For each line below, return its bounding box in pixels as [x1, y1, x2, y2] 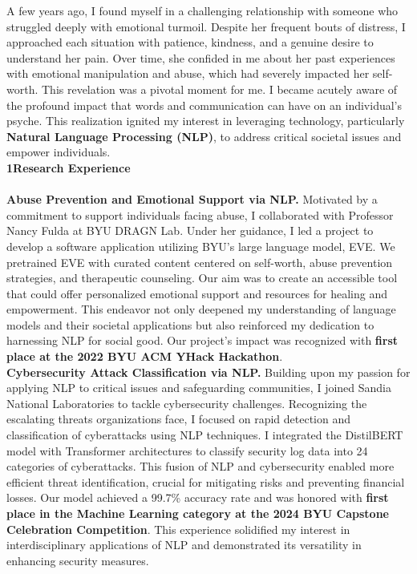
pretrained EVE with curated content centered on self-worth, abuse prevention [6, 253, 393, 270]
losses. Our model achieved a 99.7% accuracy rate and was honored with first [6, 489, 389, 506]
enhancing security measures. [6, 552, 149, 568]
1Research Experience [6, 159, 131, 176]
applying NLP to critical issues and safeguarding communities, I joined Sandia [6, 379, 392, 396]
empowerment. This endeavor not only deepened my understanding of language [6, 301, 396, 317]
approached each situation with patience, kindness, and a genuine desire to [6, 34, 374, 51]
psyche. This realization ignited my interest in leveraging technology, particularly [6, 112, 405, 129]
